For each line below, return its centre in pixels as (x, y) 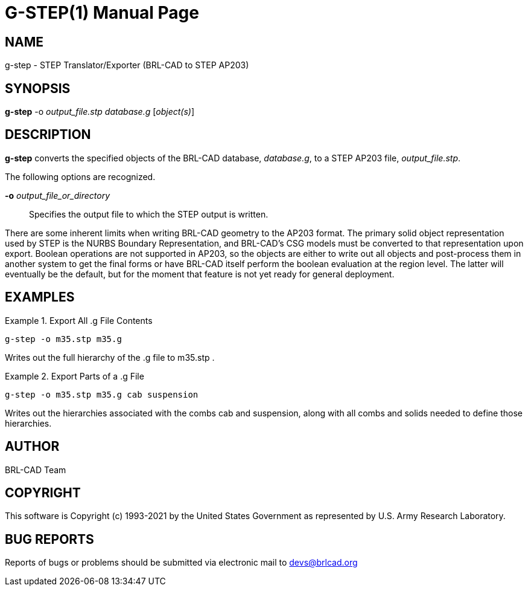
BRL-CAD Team (36, 470)
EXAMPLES (40, 297)
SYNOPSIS (38, 88)
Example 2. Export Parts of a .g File (75, 376)
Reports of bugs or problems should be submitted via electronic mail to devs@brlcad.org (181, 563)
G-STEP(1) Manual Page (102, 13)
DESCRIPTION (48, 135)
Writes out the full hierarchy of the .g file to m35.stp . (110, 357)
